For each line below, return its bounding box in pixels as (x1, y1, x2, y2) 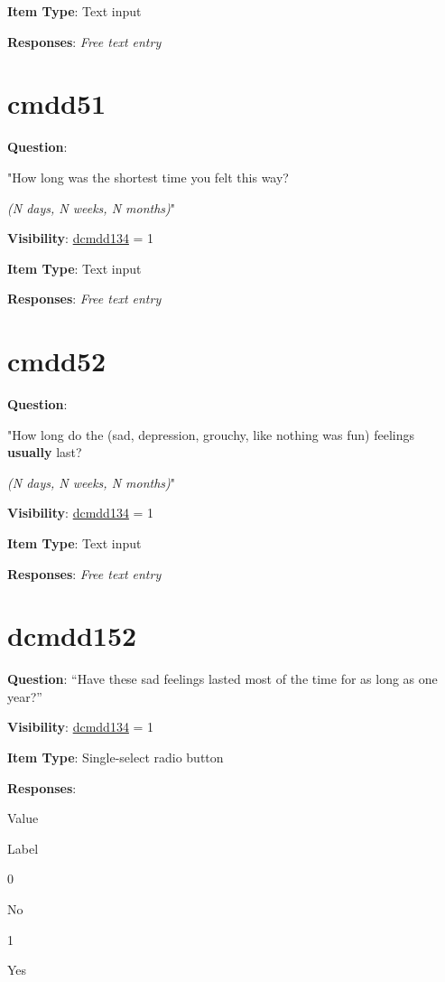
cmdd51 (7, 85, 107, 122)
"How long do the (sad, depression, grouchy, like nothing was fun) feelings (7, 425, 414, 444)
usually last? (7, 443, 82, 462)
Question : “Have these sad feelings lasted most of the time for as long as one (7, 669, 438, 688)
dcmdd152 (7, 617, 137, 654)
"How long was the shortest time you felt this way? (7, 167, 289, 186)
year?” (7, 687, 42, 706)
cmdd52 (7, 342, 107, 379)
